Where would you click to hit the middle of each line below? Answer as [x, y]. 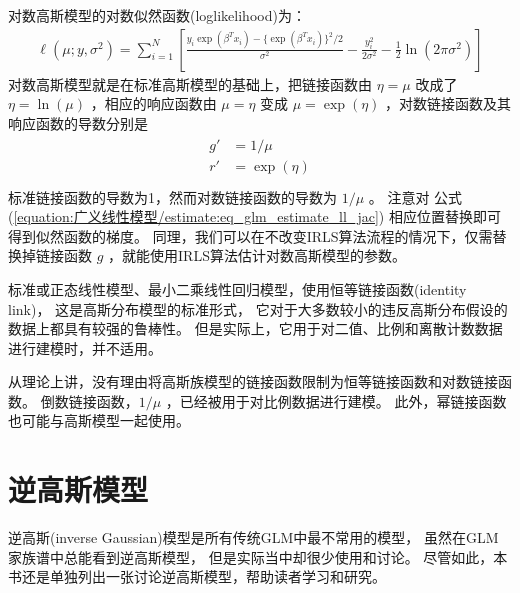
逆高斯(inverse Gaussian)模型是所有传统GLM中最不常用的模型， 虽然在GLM [253, 537]
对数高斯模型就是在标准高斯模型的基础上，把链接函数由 [190, 83]
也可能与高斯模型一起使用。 [99, 420]
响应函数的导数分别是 [78, 122]
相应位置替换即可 [444, 216]
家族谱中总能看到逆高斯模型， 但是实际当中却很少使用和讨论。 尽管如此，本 [258, 556]
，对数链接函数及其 [448, 103]
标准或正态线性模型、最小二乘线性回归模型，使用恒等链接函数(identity [237, 288]
